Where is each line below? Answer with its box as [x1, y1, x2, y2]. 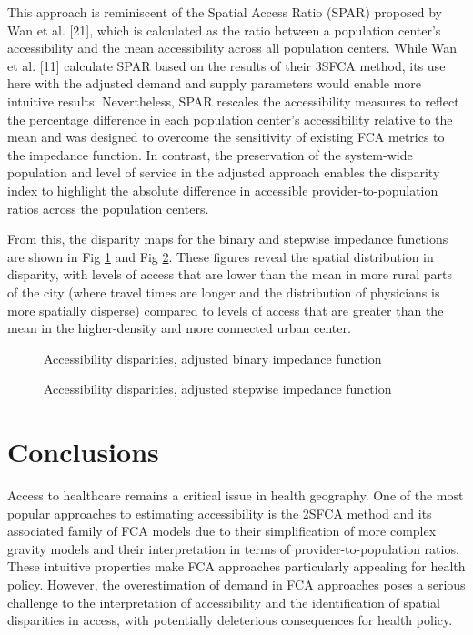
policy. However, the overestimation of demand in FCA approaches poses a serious [7, 574, 466, 593]
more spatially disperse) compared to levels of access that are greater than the [7, 300, 444, 319]
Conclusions [7, 433, 159, 470]
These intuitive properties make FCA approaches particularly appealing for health [7, 557, 466, 576]
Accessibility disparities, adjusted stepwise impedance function [44, 379, 392, 398]
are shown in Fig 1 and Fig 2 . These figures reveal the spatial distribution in [7, 247, 434, 266]
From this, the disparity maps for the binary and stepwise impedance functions [7, 229, 448, 248]
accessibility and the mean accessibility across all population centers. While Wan [7, 38, 458, 57]
